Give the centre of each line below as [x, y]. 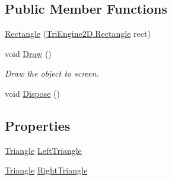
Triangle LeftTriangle [43, 150]
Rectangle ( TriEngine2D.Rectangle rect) [78, 34]
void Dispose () [32, 93]
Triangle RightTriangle [46, 170]
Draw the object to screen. [52, 73]
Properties [38, 125]
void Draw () [28, 53]
